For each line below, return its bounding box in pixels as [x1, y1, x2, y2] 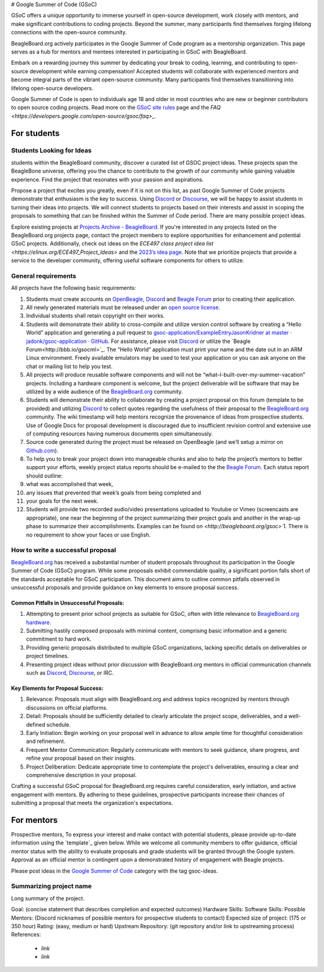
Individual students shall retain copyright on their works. [26, 312, 165, 319]
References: [11, 931, 41, 938]
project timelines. [26, 653, 69, 660]
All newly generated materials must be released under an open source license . [26, 304, 220, 311]
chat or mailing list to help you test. [26, 363, 113, 370]
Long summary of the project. [11, 894, 85, 902]
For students [11, 128, 60, 138]
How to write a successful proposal [11, 546, 116, 555]
